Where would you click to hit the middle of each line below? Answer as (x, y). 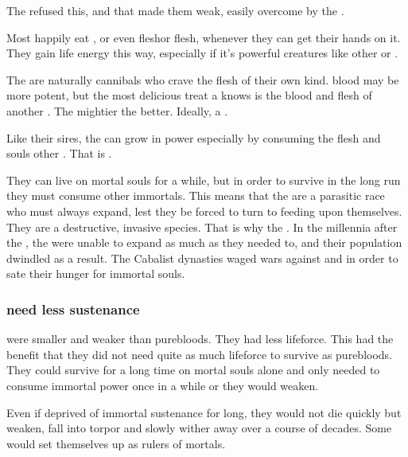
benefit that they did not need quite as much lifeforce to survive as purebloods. (200, 354)
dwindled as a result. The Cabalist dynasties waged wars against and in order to (202, 258)
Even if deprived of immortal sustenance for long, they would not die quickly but (204, 412)
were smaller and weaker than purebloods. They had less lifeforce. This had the (200, 339)
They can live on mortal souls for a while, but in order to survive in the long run (204, 180)
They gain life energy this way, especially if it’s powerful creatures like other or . (202, 53)
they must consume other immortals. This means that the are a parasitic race (196, 195)
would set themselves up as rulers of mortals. (116, 443)
